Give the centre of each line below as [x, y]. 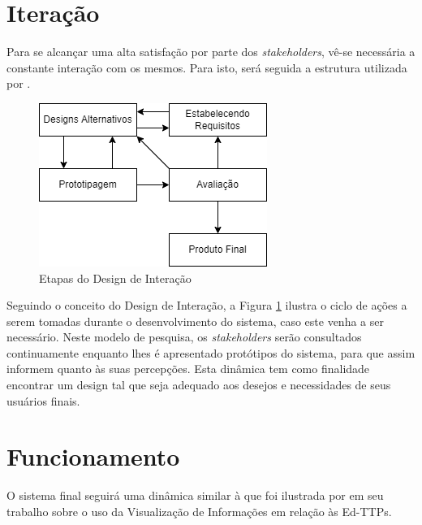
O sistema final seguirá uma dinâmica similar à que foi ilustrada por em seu [195, 495]
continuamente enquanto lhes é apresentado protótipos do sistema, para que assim [211, 352]
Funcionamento [93, 456]
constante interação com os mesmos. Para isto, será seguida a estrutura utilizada [207, 67]
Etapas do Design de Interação [115, 278]
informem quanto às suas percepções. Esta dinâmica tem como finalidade [188, 369]
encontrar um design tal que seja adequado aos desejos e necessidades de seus [199, 385]
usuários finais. [43, 400]
